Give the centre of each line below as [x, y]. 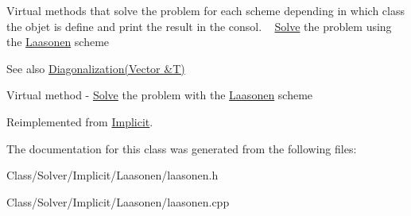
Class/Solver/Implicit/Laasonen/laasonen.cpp [118, 201]
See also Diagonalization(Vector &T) [96, 68]
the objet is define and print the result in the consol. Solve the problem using [199, 26]
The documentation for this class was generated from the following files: [182, 148]
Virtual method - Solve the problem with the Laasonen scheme [160, 95]
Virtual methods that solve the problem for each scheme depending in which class [205, 10]
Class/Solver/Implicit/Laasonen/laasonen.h [112, 175]
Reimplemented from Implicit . [80, 121]
